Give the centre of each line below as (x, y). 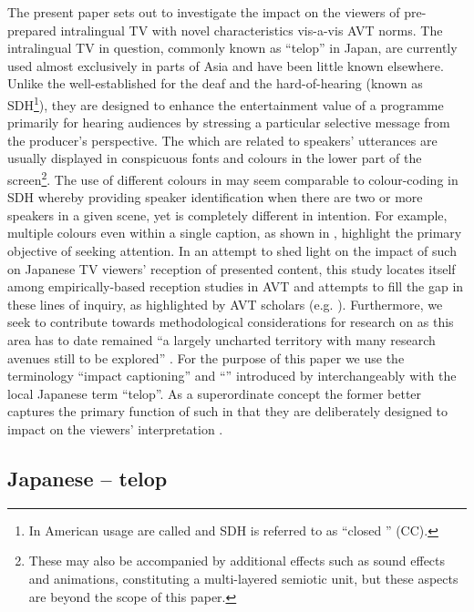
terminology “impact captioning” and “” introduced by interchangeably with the (232, 376)
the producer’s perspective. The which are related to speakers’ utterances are (222, 140)
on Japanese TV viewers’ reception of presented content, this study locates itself (232, 268)
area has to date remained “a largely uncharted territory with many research (222, 340)
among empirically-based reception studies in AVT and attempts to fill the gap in (236, 286)
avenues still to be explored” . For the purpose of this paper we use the (206, 357)
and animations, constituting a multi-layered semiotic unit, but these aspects (243, 578)
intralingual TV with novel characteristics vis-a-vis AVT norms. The (252, 30)
